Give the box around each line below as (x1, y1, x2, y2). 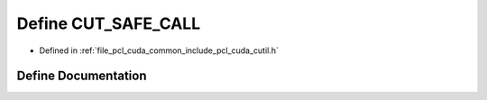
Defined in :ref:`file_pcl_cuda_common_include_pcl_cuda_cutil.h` (39, 45, 280, 56)
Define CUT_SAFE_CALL (16, 14, 201, 33)
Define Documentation (16, 68, 147, 84)
